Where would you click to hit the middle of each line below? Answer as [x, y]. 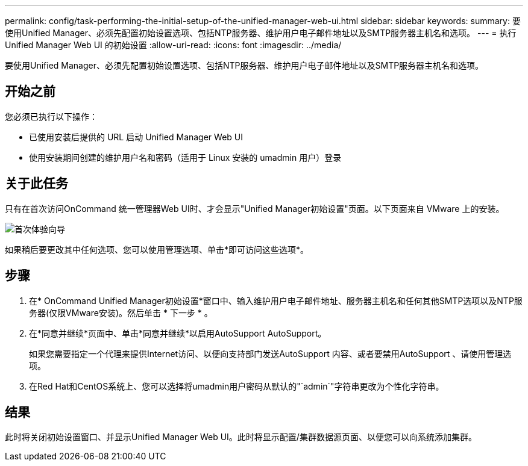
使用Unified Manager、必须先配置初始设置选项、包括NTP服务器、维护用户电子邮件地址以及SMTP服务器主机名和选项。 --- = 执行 [261, 33]
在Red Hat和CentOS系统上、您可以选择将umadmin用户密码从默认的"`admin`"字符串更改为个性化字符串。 [237, 386]
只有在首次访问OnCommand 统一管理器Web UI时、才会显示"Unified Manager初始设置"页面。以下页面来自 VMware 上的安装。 [255, 208]
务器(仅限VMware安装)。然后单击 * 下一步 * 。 [121, 312]
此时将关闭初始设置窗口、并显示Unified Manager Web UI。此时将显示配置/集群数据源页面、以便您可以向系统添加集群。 [241, 437]
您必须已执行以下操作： [51, 116]
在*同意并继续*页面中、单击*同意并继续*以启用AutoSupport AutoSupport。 [178, 333]
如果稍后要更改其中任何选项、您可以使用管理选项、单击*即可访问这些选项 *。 [157, 249]
